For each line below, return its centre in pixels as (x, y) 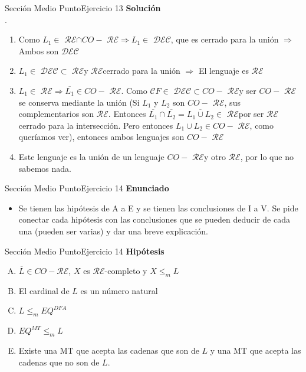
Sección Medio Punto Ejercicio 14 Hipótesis (85, 251)
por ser (251, 114)
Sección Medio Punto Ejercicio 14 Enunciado (87, 188)
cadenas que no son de (59, 362)
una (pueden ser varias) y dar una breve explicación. (113, 231)
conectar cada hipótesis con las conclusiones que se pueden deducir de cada (154, 219)
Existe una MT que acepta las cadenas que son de (109, 350)
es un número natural (119, 290)
